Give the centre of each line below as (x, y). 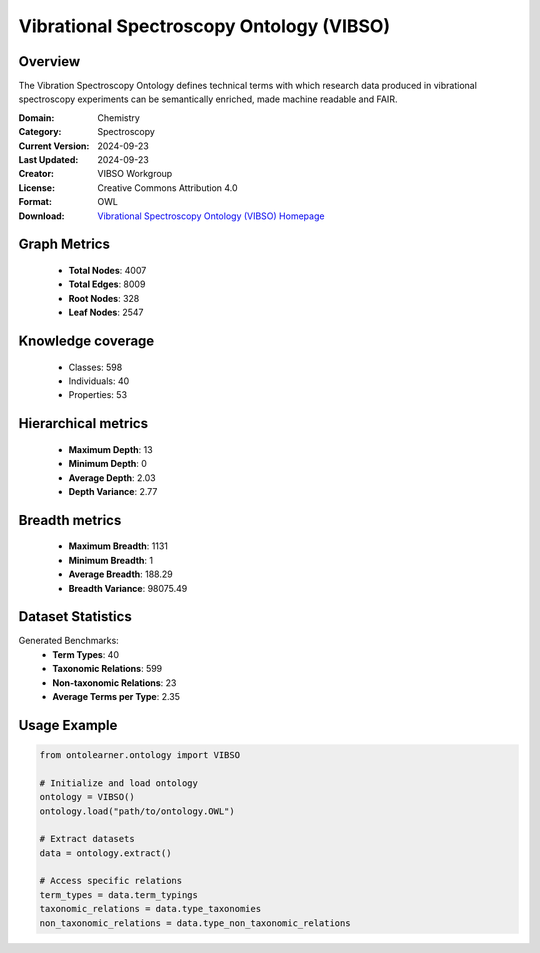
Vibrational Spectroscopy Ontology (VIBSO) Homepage (211, 216)
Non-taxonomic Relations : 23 (114, 682)
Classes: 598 (95, 367)
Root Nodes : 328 (104, 298)
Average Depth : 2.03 (112, 477)
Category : (40, 132)
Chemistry (118, 117)
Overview (49, 61)
